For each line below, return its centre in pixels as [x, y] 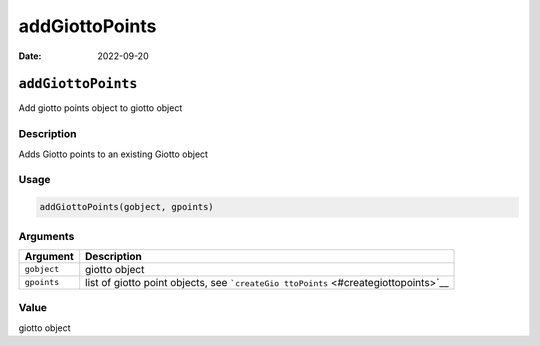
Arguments [46, 236]
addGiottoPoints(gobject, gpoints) [126, 207]
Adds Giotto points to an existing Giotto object [113, 154]
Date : [30, 56]
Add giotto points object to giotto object [100, 108]
